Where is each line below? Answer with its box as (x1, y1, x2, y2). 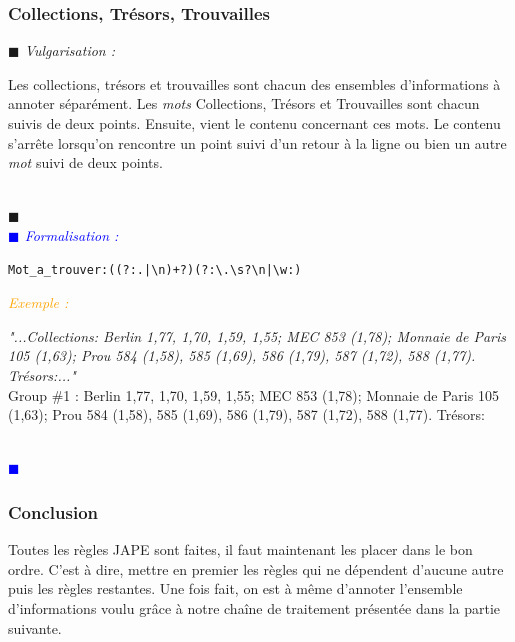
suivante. (8, 617, 62, 638)
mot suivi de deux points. (8, 152, 163, 173)
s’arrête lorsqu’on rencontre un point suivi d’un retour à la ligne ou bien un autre (8, 132, 507, 153)
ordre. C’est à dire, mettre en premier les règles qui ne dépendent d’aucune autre (8, 558, 504, 579)
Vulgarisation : (24, 40, 116, 61)
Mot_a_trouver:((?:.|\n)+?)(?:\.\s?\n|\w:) (8, 262, 302, 277)
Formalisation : (24, 224, 119, 245)
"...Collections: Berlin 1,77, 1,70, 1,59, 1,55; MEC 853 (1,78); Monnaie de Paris (8, 325, 506, 346)
